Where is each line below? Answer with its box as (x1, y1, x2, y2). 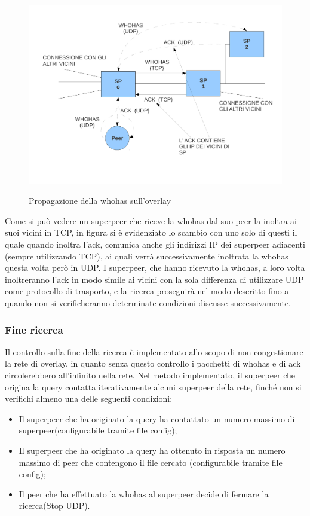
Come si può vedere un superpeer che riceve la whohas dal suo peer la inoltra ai (5, 214, 297, 227)
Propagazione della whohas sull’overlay (29, 194, 171, 207)
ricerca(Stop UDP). (19, 499, 90, 512)
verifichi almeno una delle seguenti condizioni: (5, 392, 173, 405)
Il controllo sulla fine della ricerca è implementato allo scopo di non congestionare (5, 345, 303, 358)
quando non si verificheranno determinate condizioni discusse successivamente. (5, 297, 291, 309)
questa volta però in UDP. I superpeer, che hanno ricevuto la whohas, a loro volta (5, 261, 305, 274)
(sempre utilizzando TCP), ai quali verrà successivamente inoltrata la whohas (5, 249, 288, 262)
